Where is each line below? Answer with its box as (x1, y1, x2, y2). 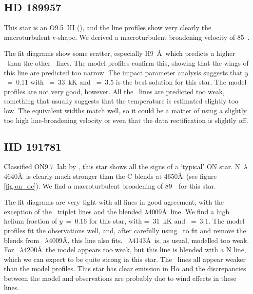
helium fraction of (4, 216, 57, 226)
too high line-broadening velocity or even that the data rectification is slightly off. (4, 115, 248, 125)
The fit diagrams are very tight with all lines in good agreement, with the (4, 197, 224, 207)
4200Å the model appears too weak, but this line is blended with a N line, (23, 244, 246, 255)
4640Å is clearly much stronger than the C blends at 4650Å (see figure (4, 171, 217, 181)
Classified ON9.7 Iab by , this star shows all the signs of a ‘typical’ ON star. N (4, 161, 240, 172)
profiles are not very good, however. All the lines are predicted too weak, (4, 86, 225, 96)
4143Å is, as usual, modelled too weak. (132, 235, 249, 245)
